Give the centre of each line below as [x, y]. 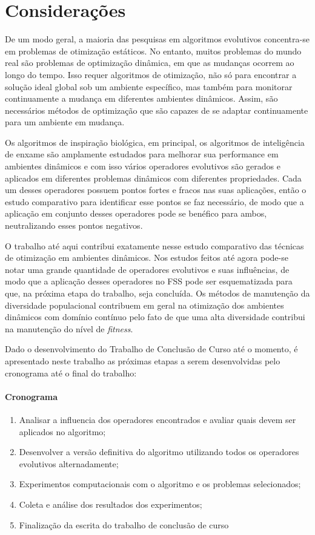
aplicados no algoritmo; [62, 431]
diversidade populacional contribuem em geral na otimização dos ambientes [144, 305]
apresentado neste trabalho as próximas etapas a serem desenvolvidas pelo [143, 360]
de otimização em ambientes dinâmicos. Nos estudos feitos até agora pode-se [147, 258]
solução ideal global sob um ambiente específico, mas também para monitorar [149, 86]
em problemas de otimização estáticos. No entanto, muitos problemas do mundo [153, 51]
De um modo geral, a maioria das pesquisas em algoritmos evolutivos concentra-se [157, 39]
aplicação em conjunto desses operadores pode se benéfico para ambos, [136, 213]
